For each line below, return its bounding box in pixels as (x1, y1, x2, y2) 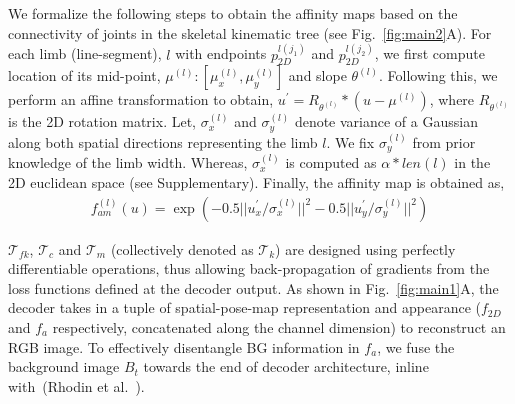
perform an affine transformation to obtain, (8, 89, 274, 110)
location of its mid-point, (8, 65, 161, 86)
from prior (412, 131, 476, 152)
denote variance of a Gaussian (294, 111, 478, 132)
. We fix (326, 131, 375, 152)
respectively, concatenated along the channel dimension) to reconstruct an (52, 316, 506, 337)
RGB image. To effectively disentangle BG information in (8, 336, 360, 357)
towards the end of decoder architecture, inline (143, 356, 429, 377)
